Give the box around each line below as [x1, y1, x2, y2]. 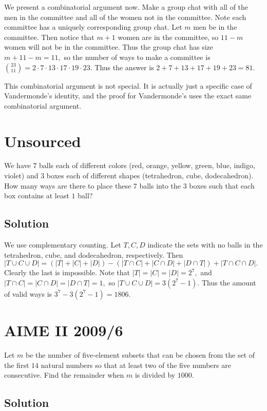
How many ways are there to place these [4, 180, 131, 191]
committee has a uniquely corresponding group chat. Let [4, 22, 182, 32]
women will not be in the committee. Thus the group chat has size [4, 42, 213, 52]
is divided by [135, 369, 176, 380]
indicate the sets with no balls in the [147, 239, 263, 250]
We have [4, 160, 31, 171]
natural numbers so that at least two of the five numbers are [41, 359, 231, 370]
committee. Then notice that [4, 31, 94, 42]
